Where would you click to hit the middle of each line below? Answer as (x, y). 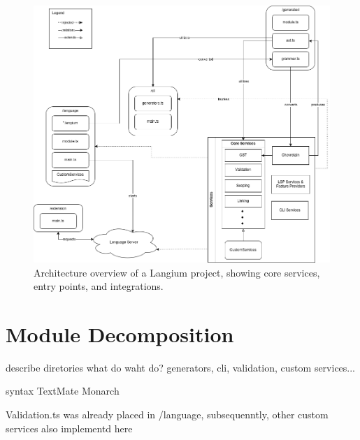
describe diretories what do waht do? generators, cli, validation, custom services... (181, 367)
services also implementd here (69, 428)
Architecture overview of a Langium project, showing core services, (177, 272)
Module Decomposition (120, 333)
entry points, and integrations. (99, 286)
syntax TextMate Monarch (63, 391)
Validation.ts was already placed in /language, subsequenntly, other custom (167, 415)
